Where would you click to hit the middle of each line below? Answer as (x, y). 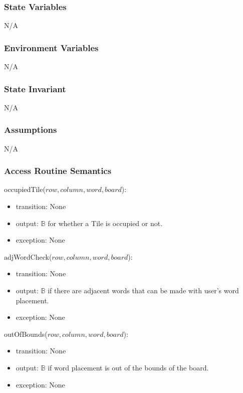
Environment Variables (51, 47)
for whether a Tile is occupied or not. (105, 223)
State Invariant (35, 88)
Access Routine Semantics (58, 171)
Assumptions (31, 130)
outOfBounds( (26, 334)
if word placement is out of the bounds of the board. (128, 367)
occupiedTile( (25, 189)
